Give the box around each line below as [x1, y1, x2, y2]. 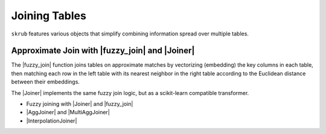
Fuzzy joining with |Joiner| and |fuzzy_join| [26, 100, 133, 108]
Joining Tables [11, 9, 87, 22]
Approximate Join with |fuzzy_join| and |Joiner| [11, 46, 195, 56]
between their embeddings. [11, 78, 80, 85]
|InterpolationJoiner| [26, 117, 77, 124]
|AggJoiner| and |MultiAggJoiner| [26, 109, 110, 116]
